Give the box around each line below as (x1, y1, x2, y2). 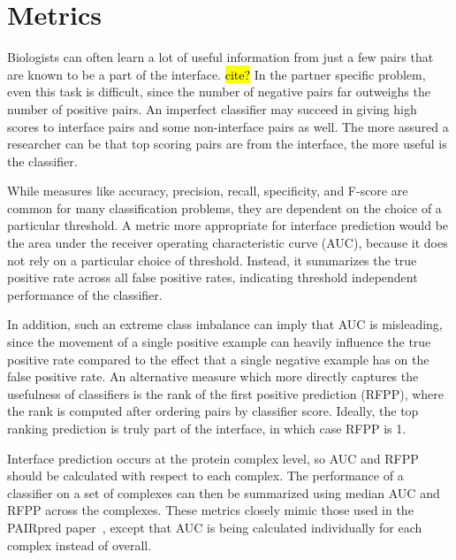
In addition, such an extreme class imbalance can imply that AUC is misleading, (7, 315, 443, 334)
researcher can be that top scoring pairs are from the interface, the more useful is (7, 134, 447, 153)
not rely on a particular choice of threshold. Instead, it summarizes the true (7, 250, 417, 269)
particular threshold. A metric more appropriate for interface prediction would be (7, 216, 449, 234)
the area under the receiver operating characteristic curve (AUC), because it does (7, 234, 448, 252)
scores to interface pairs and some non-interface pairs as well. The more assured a (7, 117, 449, 135)
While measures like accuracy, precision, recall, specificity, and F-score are (7, 181, 408, 200)
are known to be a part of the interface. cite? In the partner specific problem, (7, 65, 426, 83)
